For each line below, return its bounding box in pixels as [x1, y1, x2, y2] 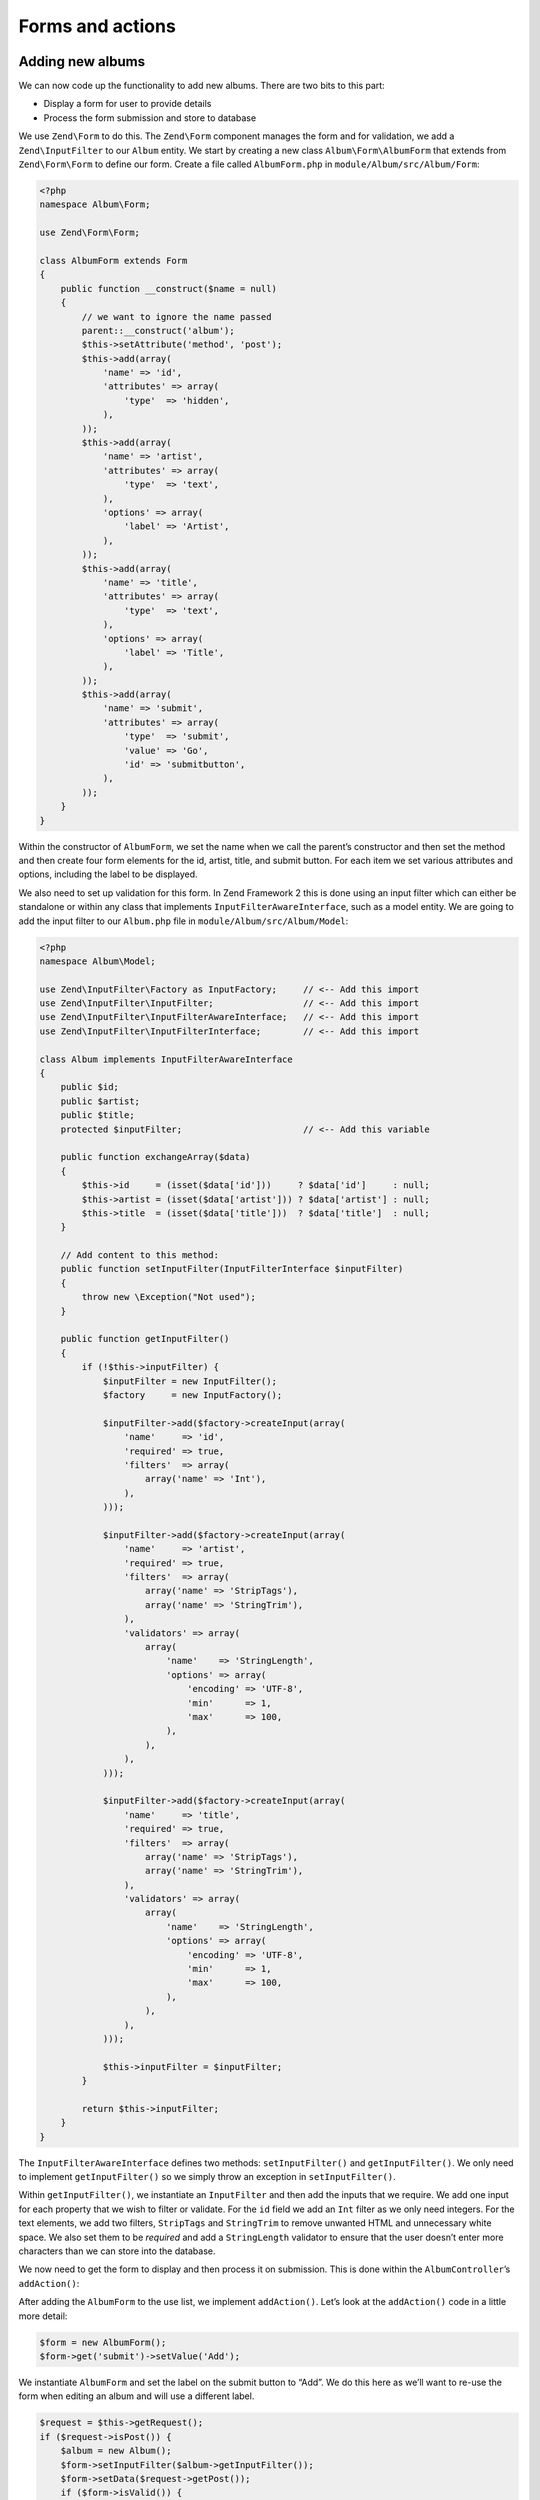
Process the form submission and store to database [43, 111, 257, 124]
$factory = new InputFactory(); [102, 1390, 283, 1400]
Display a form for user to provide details [43, 98, 212, 110]
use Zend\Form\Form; [39, 227, 140, 239]
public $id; [60, 1081, 120, 1093]
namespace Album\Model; [39, 955, 157, 967]
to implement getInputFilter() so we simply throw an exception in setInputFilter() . [18, 2171, 396, 2183]
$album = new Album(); [60, 2445, 172, 2457]
